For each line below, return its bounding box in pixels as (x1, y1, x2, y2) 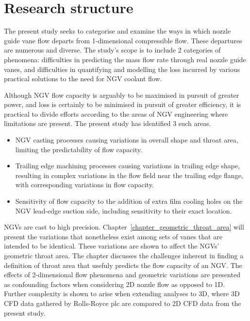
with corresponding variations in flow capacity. (15, 179, 154, 190)
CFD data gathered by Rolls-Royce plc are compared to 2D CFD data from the (4, 298, 241, 308)
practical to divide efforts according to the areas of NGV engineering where (4, 108, 228, 119)
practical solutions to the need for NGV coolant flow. (4, 73, 162, 84)
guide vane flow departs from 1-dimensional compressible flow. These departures (4, 35, 242, 45)
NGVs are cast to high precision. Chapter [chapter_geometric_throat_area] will (4, 222, 244, 232)
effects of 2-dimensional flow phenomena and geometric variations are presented (4, 269, 240, 280)
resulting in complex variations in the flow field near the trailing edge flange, (15, 170, 243, 180)
